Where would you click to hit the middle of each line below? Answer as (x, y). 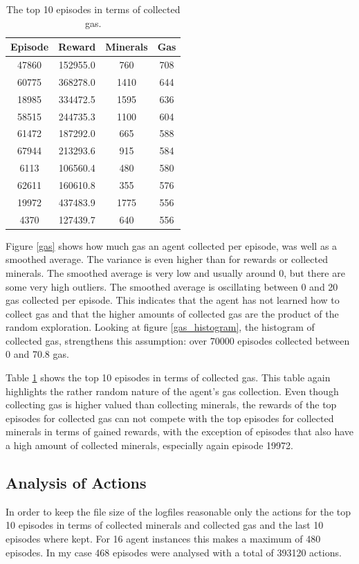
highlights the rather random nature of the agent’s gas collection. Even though (172, 391)
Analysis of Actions (76, 483)
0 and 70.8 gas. (37, 354)
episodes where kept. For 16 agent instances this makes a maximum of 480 (163, 539)
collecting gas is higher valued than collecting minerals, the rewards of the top (171, 404)
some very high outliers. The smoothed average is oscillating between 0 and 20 (172, 286)
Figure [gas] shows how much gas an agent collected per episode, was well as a (172, 245)
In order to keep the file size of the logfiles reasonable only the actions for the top (178, 511)
